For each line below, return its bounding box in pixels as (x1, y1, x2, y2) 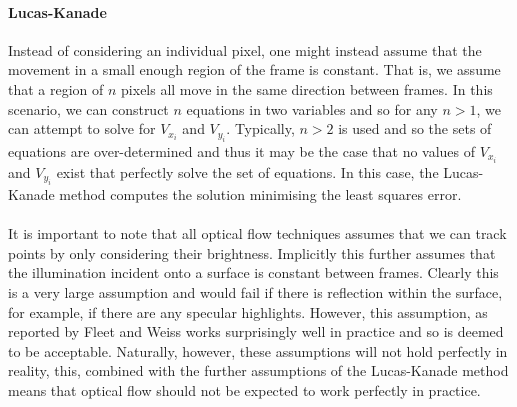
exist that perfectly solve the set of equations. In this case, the (56, 161, 439, 182)
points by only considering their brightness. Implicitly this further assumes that (8, 242, 496, 263)
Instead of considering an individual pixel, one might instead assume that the (8, 39, 482, 60)
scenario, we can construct (8, 98, 169, 119)
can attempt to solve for (8, 118, 156, 139)
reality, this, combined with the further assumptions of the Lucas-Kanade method (8, 360, 509, 381)
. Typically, (226, 118, 295, 139)
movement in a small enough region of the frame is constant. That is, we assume (8, 59, 501, 80)
